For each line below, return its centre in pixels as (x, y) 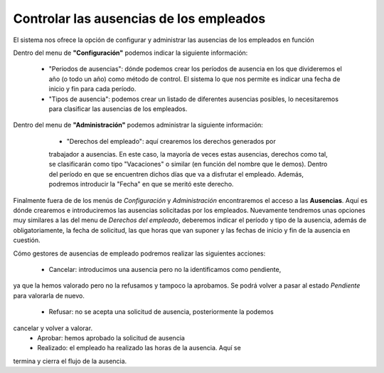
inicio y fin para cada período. (92, 89)
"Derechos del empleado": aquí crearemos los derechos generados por (171, 141)
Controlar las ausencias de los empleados (139, 19)
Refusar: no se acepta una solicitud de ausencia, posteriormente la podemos (161, 312)
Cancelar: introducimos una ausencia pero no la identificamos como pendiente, (165, 269)
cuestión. (27, 240)
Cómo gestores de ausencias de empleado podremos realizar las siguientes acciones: (139, 253)
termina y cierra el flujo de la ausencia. (70, 361)
